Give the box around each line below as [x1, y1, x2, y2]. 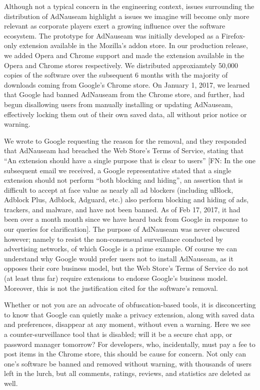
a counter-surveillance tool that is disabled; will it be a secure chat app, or [4, 329, 232, 339]
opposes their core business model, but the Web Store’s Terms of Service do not [4, 263, 248, 273]
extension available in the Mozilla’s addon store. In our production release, [19, 40, 248, 51]
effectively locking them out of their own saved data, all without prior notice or [4, 109, 247, 119]
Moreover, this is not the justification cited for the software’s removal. [4, 282, 218, 293]
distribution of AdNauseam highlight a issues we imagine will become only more [4, 11, 249, 21]
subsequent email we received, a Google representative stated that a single [4, 165, 231, 175]
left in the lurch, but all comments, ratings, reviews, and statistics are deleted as [4, 368, 250, 378]
